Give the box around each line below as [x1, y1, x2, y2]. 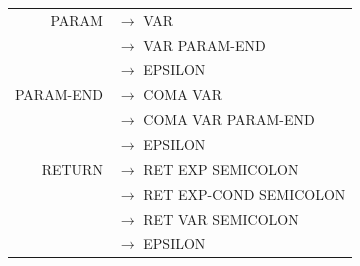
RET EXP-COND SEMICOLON [143, 183, 346, 204]
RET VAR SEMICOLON [143, 208, 299, 229]
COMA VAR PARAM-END [143, 109, 315, 130]
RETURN [41, 158, 103, 179]
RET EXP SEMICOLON [143, 158, 299, 179]
